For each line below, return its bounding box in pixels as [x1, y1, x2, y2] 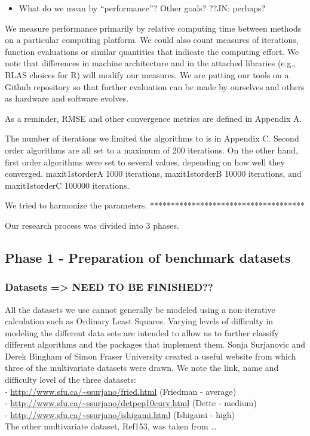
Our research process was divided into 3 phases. [5, 219, 179, 231]
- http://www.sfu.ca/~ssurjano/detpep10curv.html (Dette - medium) [5, 397, 257, 409]
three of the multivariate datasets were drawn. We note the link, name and [5, 361, 279, 374]
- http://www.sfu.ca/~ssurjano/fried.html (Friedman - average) [5, 385, 237, 397]
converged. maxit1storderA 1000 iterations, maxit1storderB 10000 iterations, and [5, 167, 302, 180]
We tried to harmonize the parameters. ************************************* [5, 199, 305, 211]
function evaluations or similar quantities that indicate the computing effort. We [5, 45, 299, 57]
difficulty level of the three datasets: [5, 373, 136, 386]
